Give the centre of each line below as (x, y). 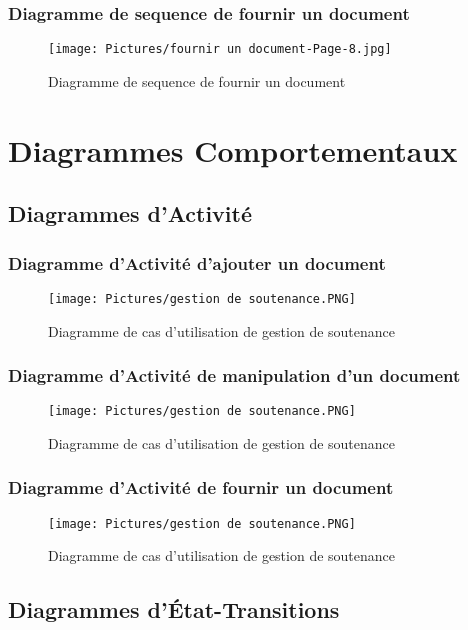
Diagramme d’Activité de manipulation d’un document (234, 375)
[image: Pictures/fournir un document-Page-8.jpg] (220, 49)
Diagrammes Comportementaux (233, 149)
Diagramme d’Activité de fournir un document (201, 487)
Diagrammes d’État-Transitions (174, 609)
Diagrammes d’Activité (130, 213)
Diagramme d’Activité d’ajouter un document (197, 262)
